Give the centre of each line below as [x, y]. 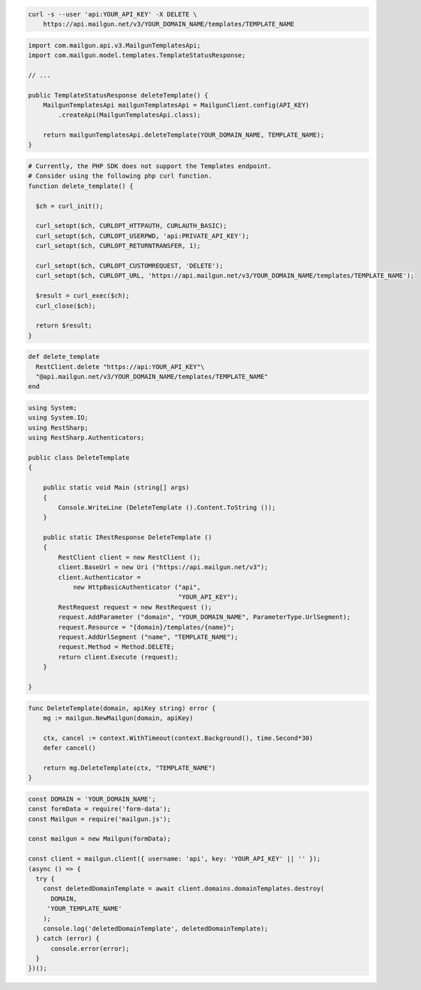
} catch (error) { [68, 939]
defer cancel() [69, 748]
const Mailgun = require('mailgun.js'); [99, 819]
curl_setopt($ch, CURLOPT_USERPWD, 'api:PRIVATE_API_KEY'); [143, 236]
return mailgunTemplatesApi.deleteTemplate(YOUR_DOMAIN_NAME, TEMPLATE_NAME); [184, 135]
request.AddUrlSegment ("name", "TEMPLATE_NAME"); [148, 637]
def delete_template [64, 357]
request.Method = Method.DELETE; [116, 647]
